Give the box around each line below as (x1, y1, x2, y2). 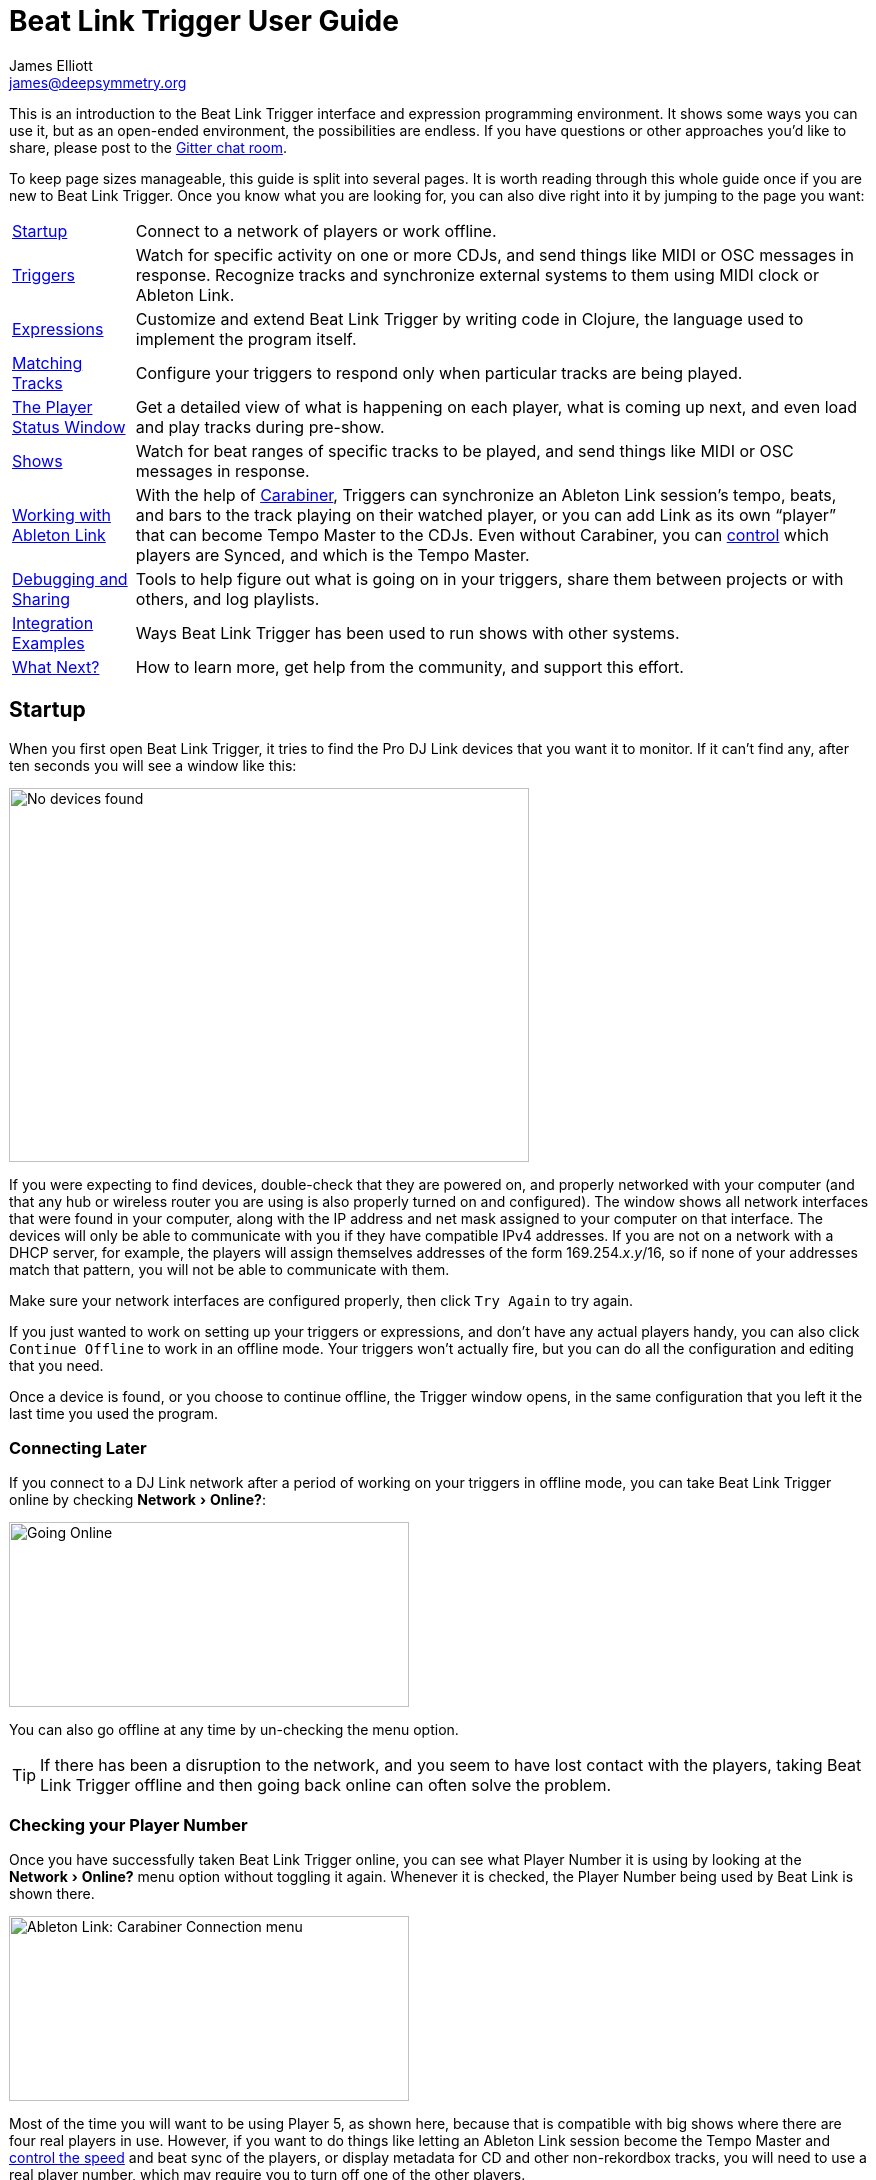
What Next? (12, 656, 100, 677)
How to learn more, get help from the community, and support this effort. (135, 656, 684, 677)
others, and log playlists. (135, 588, 320, 609)
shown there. (9, 1885, 95, 1903)
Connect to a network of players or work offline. (135, 220, 497, 241)
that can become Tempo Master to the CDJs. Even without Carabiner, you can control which (135, 524, 829, 545)
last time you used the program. (9, 1404, 219, 1422)
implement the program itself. (135, 328, 357, 349)
